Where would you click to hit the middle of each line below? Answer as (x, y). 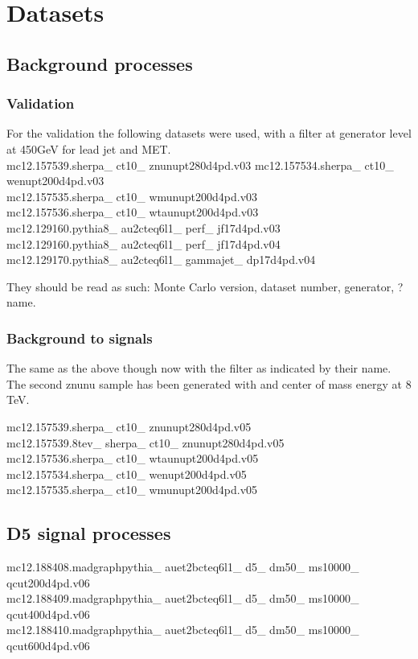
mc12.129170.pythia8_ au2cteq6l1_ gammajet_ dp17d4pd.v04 (161, 259)
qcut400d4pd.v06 (48, 614)
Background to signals (80, 338)
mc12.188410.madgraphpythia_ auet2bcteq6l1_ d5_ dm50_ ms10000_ (183, 630)
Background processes (100, 63)
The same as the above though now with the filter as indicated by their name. (199, 368)
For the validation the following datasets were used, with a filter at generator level (209, 133)
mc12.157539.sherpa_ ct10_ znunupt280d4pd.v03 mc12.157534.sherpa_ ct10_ (200, 165)
